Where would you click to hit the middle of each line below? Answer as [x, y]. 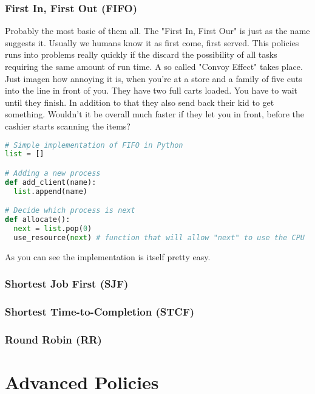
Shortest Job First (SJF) [67, 284]
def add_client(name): [51, 182]
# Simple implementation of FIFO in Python [94, 145]
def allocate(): [38, 220]
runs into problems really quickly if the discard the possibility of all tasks [141, 54]
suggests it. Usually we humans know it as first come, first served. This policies [152, 42]
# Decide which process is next [70, 211]
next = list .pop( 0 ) [53, 229]
